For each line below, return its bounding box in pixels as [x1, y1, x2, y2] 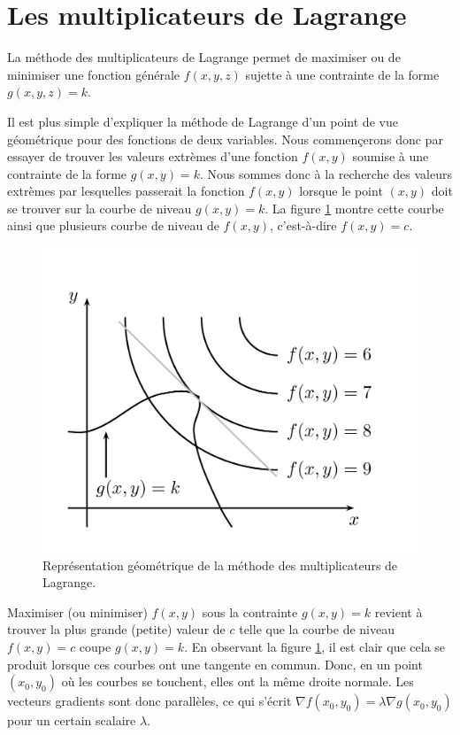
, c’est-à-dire [270, 216, 337, 235]
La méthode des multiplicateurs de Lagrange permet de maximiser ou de [7, 48, 401, 66]
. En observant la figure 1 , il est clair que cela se [184, 637, 446, 655]
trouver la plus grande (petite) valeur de [7, 620, 226, 638]
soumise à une [352, 147, 429, 166]
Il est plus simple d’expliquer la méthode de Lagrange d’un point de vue [7, 112, 398, 130]
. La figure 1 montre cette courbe [264, 198, 444, 217]
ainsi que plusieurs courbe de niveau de [7, 216, 219, 235]
